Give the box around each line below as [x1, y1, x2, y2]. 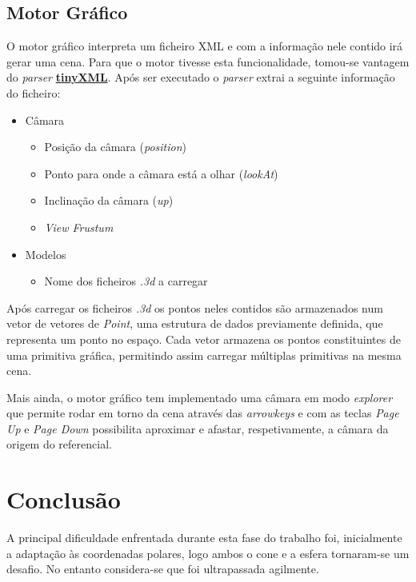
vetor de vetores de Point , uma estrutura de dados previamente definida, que [6, 315, 383, 332]
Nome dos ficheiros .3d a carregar [44, 273, 208, 289]
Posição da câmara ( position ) [44, 138, 186, 155]
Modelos [25, 245, 66, 262]
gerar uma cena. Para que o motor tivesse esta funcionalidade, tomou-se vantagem [6, 53, 410, 70]
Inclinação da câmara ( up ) [44, 192, 174, 209]
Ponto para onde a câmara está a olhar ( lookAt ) [44, 165, 278, 181]
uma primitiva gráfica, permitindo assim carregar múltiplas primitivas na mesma [6, 346, 402, 363]
